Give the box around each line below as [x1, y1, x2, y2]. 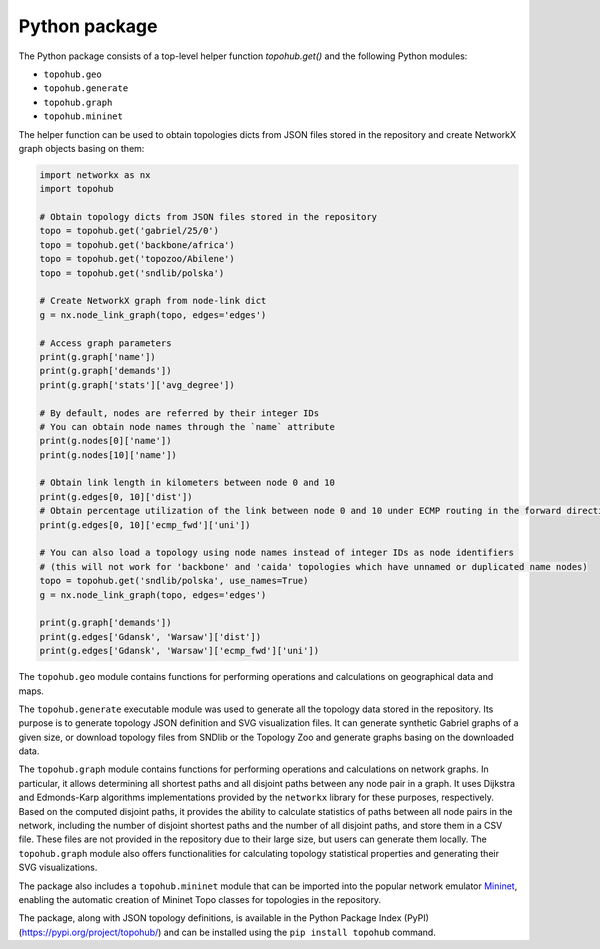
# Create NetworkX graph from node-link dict [39, 295, 267, 307]
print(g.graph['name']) [39, 351, 157, 362]
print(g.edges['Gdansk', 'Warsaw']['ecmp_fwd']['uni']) [39, 645, 320, 657]
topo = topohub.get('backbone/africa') [39, 239, 235, 250]
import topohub [39, 183, 114, 195]
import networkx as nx [39, 169, 151, 180]
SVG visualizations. [18, 861, 98, 874]
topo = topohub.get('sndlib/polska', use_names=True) [39, 575, 309, 587]
